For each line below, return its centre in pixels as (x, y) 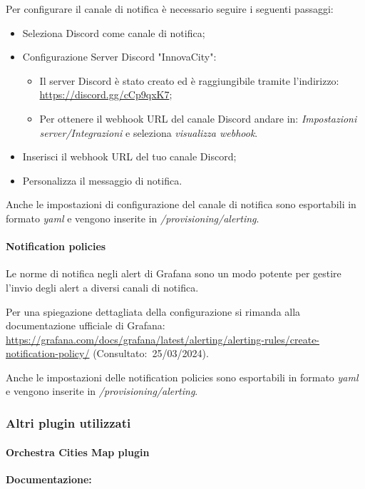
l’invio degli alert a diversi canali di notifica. (102, 287)
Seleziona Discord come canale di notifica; (114, 32)
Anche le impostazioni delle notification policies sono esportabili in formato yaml (182, 377)
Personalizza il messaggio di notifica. (102, 180)
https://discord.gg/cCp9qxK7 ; (106, 94)
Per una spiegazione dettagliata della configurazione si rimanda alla (153, 311)
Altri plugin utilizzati (68, 423)
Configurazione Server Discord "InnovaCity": (119, 57)
